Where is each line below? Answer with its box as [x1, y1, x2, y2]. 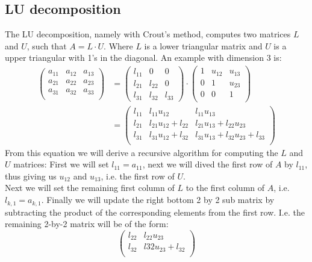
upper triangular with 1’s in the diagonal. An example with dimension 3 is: [5, 51, 282, 64]
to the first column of [186, 181, 265, 194]
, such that [27, 39, 67, 52]
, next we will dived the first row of [142, 158, 273, 170]
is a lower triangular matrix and [144, 39, 263, 52]
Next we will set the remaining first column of [5, 181, 175, 194]
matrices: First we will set [13, 158, 109, 170]
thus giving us [5, 169, 57, 182]
